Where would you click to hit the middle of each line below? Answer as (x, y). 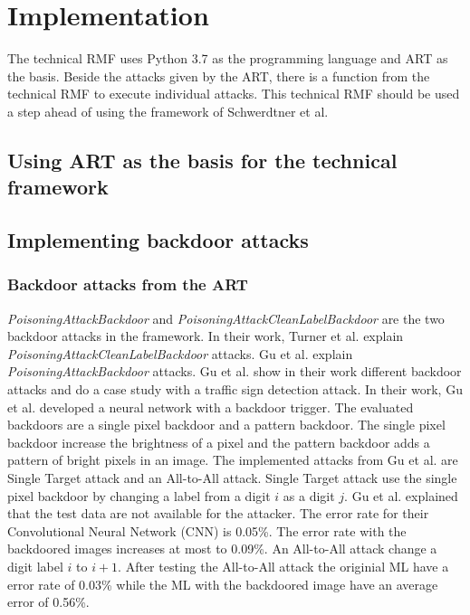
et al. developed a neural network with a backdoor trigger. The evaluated (211, 407)
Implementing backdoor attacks (158, 240)
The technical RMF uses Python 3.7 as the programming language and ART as (228, 58)
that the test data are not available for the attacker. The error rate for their (218, 513)
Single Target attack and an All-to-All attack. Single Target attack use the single (232, 478)
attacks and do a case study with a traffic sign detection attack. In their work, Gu (235, 389)
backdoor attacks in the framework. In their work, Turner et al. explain (206, 336)
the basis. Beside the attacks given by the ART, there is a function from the (219, 76)
